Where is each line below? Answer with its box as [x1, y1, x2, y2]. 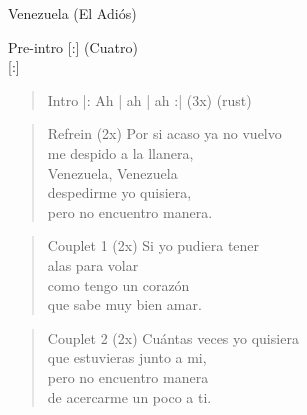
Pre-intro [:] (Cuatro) [8, 36, 138, 57]
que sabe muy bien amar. [47, 294, 202, 315]
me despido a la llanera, [47, 142, 194, 163]
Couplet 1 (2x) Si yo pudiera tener [47, 235, 260, 256]
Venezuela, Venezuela [47, 162, 178, 183]
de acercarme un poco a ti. [47, 386, 212, 407]
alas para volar [47, 254, 139, 275]
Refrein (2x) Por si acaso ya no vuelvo [47, 123, 282, 144]
